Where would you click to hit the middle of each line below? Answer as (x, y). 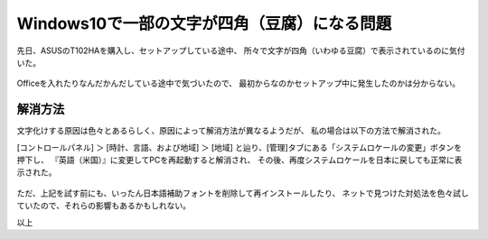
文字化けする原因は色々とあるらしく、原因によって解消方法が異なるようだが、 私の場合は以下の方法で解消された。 (231, 131)
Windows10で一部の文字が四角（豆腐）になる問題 (204, 23)
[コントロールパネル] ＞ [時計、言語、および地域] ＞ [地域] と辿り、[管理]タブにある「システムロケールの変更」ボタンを (239, 147)
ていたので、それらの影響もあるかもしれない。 (104, 206)
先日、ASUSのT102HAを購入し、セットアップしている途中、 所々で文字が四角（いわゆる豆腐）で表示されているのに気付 (241, 51)
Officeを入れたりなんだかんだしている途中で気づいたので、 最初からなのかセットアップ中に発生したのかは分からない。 (239, 83)
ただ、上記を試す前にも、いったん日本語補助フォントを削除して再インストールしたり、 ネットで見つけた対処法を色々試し (243, 193)
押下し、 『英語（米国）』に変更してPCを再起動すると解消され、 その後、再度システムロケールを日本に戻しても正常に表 (239, 160)
